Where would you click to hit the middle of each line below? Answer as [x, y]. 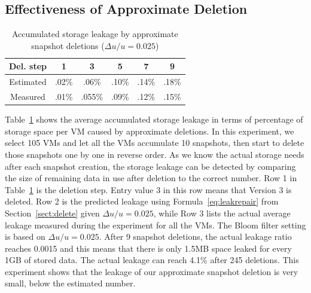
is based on [25, 236]
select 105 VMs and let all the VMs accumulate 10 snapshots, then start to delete [155, 143]
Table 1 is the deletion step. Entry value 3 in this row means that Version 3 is [148, 189]
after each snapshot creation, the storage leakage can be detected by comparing [150, 166]
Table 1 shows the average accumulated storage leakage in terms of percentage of [154, 119]
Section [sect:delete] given [52, 213]
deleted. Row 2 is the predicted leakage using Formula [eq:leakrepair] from [142, 201]
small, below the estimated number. [70, 283]
